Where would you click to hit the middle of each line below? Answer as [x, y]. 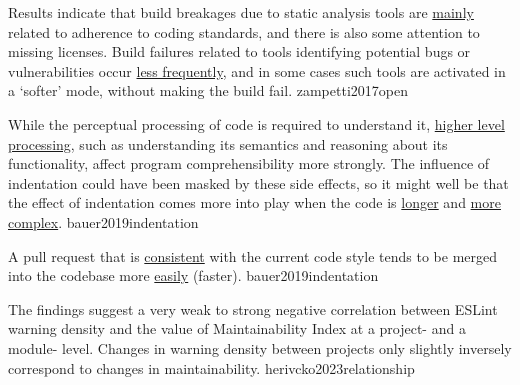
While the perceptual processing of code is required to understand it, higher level [256, 123]
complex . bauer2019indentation [103, 221]
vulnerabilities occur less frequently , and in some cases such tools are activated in [257, 70]
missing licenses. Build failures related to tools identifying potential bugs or [239, 51]
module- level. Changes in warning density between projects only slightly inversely [260, 347]
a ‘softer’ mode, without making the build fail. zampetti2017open [208, 90]
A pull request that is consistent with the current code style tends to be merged [253, 255]
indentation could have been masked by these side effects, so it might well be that [258, 182]
